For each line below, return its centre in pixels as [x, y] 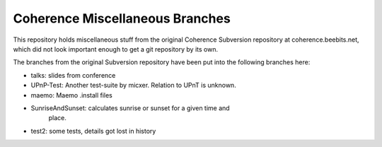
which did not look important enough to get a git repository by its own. [116, 49]
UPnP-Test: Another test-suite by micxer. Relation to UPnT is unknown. [133, 86]
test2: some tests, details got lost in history [93, 131]
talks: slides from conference [73, 75]
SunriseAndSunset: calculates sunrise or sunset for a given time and [130, 108]
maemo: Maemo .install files [72, 95]
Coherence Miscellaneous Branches [122, 18]
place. [58, 118]
